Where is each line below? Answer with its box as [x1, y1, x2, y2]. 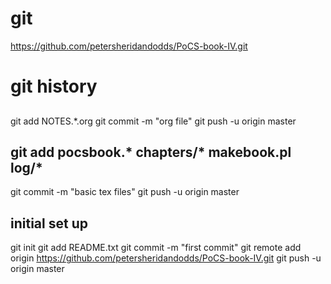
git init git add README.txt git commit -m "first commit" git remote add [10, 242, 302, 254]
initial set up [10, 215, 88, 232]
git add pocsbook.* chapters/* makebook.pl [10, 143, 292, 161]
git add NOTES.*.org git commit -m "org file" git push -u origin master [10, 115, 297, 127]
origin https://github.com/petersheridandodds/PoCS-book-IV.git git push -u [10, 252, 322, 264]
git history [10, 75, 98, 98]
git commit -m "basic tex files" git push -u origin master [10, 186, 240, 198]
